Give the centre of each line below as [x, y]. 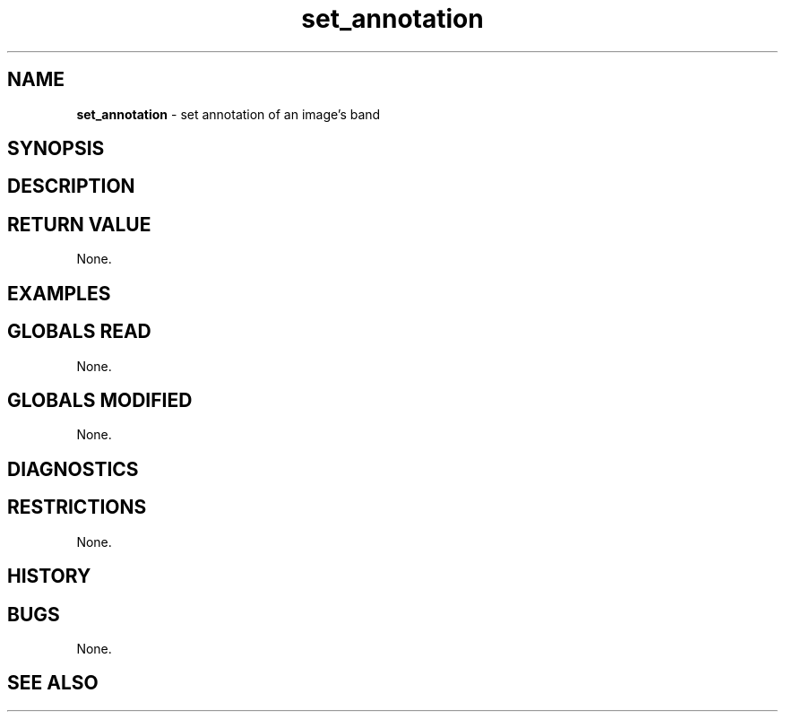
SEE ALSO [53, 683]
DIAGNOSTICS [73, 469]
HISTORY [49, 576]
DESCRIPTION [71, 186]
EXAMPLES [59, 293]
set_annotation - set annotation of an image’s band [229, 114]
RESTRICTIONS [77, 507]
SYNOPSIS [56, 149]
